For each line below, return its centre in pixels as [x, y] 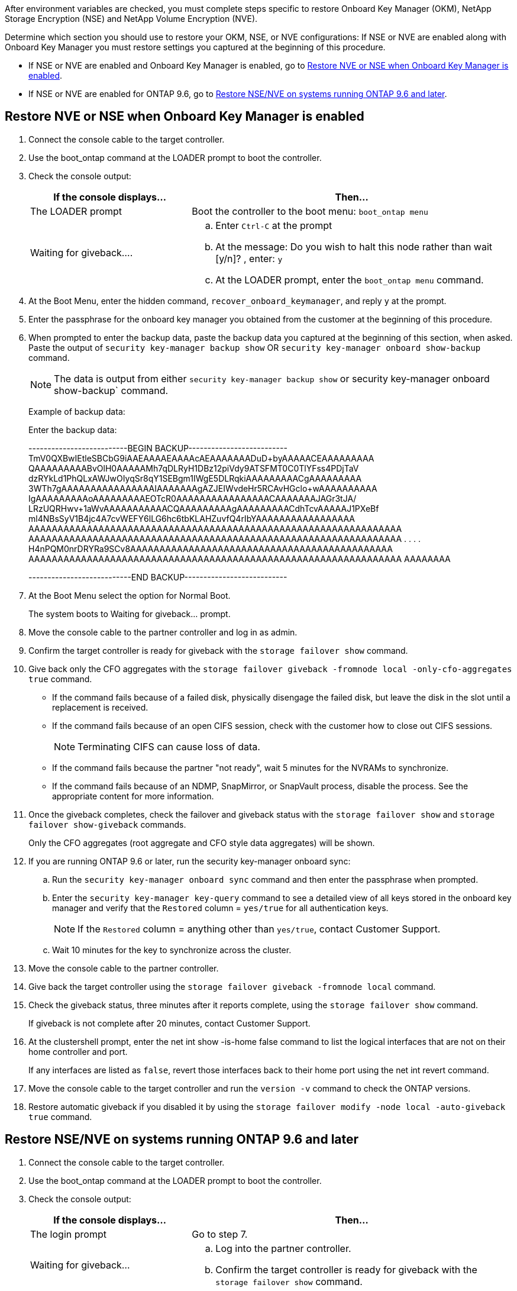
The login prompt [68, 1234]
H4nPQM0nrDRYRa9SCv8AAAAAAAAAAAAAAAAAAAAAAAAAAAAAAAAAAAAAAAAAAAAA [211, 548]
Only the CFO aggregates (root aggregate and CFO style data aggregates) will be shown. [202, 843]
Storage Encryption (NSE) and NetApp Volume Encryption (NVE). [131, 19]
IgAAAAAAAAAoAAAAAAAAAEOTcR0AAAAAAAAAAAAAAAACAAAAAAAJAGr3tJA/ [193, 498]
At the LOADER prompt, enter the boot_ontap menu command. [350, 280]
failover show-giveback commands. [107, 824]
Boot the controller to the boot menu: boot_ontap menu [310, 211]
